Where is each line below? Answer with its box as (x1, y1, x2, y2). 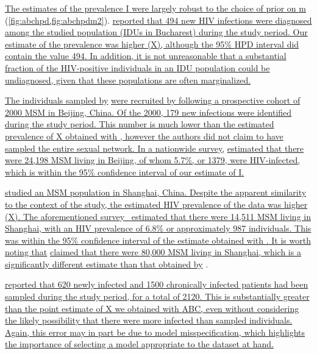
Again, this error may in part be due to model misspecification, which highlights (5, 325, 305, 338)
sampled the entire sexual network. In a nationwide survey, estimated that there (5, 141, 304, 154)
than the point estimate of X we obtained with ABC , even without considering (5, 302, 299, 314)
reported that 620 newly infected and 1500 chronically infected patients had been (5, 278, 308, 291)
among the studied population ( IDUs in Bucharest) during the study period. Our (5, 26, 308, 38)
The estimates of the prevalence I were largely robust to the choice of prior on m (5, 2, 306, 14)
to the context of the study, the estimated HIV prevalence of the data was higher (5, 197, 308, 210)
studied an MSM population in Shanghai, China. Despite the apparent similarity (5, 186, 307, 199)
